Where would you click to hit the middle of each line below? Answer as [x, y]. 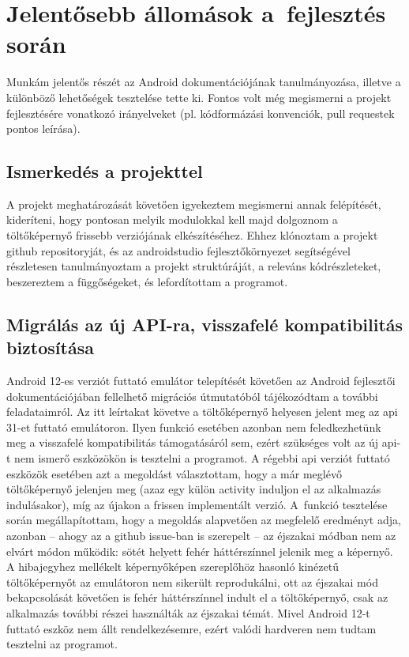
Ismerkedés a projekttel [105, 171]
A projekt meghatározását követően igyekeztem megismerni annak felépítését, [194, 204]
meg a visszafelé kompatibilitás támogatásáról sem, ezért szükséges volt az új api [202, 442]
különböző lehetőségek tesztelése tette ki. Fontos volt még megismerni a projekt [199, 97]
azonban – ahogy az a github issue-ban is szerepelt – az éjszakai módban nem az [201, 535]
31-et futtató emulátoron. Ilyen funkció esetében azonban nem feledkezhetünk [194, 427]
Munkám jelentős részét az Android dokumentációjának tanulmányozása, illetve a [204, 82]
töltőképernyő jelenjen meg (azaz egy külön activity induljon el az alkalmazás [194, 489]
